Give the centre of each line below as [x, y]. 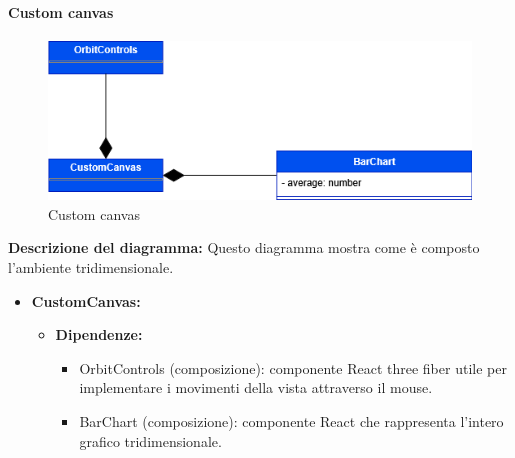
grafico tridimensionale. [150, 440]
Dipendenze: [99, 334]
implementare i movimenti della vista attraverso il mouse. [256, 387]
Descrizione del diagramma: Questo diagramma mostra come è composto [244, 247]
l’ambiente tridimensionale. [91, 267]
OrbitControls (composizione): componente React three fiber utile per [293, 367]
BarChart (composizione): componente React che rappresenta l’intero [291, 421]
